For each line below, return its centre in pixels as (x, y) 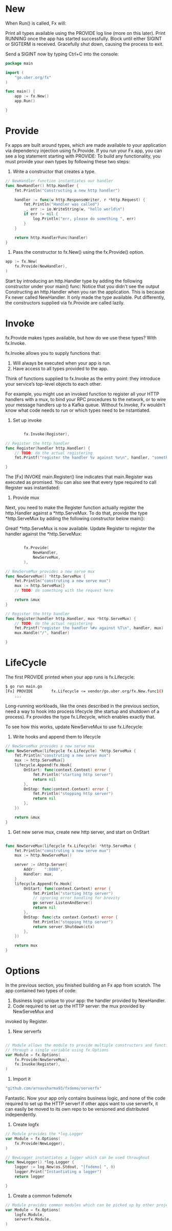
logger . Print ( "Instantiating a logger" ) (58, 1172)
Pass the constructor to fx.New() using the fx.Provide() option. (78, 252)
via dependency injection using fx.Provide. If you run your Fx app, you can (84, 150)
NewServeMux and (33, 1011)
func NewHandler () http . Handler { (42, 185)
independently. (21, 1114)
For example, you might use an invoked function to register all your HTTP (82, 394)
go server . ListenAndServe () (63, 903)
